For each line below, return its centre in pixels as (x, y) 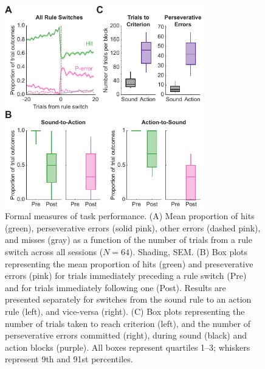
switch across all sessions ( (54, 252)
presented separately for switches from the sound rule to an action (128, 299)
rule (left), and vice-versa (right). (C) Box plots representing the (125, 311)
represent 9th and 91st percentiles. (69, 359)
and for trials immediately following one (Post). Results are (115, 287)
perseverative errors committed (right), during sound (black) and (126, 335)
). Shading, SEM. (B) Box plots (189, 252)
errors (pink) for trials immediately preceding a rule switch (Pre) (126, 276)
